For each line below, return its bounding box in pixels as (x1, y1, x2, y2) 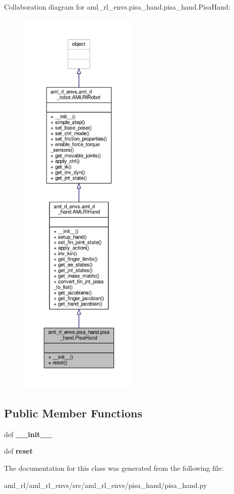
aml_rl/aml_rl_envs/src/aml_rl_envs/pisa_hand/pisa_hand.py (4, 479, 207, 490)
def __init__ (4, 428, 52, 439)
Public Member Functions (4, 405, 142, 420)
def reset (4, 446, 33, 456)
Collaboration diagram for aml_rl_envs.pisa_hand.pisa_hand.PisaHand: (4, 2, 230, 12)
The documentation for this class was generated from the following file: (4, 462, 223, 473)
